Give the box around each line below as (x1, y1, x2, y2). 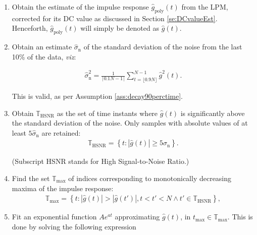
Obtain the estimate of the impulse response (12, 2, 149, 12)
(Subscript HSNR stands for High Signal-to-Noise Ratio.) (12, 156, 189, 166)
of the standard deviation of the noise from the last (83, 41, 242, 52)
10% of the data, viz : (12, 51, 76, 62)
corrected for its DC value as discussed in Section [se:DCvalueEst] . (12, 13, 218, 23)
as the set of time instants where (57, 107, 158, 118)
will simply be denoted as (80, 23, 159, 33)
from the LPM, (181, 2, 228, 12)
